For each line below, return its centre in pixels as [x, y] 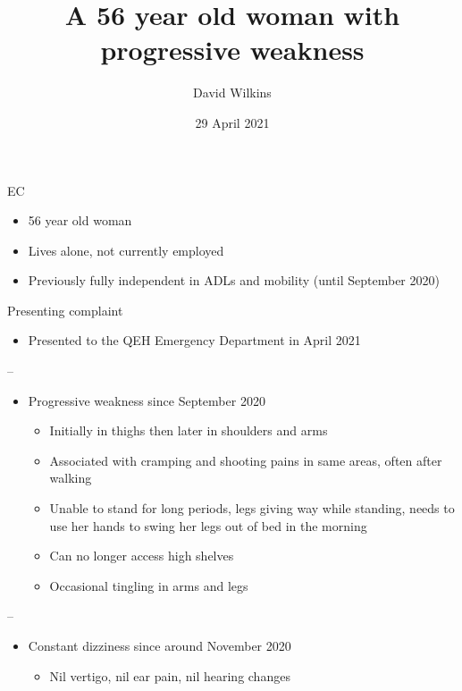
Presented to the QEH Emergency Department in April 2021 [194, 340]
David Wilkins [232, 93]
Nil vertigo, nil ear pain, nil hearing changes [170, 675]
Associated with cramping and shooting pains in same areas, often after [246, 460]
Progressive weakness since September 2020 [147, 400]
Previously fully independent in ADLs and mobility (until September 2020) [234, 280]
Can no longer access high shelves [142, 556]
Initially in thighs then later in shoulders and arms [189, 430]
